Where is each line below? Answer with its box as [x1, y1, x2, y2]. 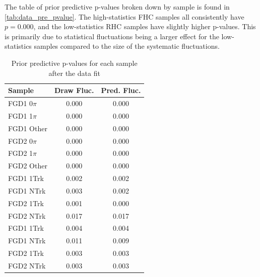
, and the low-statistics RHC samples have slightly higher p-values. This [33, 21, 256, 32]
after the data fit [48, 67, 100, 78]
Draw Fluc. [54, 85, 94, 96]
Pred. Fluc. [101, 85, 141, 96]
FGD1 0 [8, 98, 33, 108]
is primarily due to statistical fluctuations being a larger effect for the [5, 31, 219, 41]
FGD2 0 [8, 135, 33, 146]
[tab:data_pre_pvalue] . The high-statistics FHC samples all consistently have [5, 11, 244, 22]
